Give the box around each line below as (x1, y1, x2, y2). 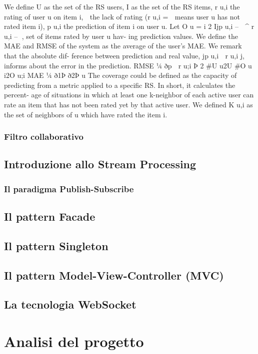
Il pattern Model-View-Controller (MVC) (4, 267, 224, 283)
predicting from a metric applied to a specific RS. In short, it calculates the (4, 79, 235, 90)
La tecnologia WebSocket (4, 297, 136, 312)
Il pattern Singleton (4, 238, 108, 253)
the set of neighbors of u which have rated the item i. (4, 109, 167, 119)
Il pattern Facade (4, 208, 95, 224)
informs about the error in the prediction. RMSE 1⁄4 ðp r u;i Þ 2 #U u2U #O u (4, 60, 252, 70)
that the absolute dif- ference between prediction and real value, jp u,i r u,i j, (4, 50, 244, 60)
